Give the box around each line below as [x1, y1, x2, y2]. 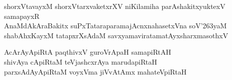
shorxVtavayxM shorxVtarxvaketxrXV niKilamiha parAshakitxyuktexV [4, 1, 225, 11]
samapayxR [4, 10, 40, 21]
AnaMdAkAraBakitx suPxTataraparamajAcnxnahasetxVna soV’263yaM [4, 20, 227, 31]
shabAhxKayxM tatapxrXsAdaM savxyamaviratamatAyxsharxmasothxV [4, 30, 228, 40]
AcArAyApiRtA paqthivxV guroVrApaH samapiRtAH [4, 47, 171, 57]
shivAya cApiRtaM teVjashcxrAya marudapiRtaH [4, 56, 157, 67]
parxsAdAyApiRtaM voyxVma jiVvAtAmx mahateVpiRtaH [4, 66, 187, 77]
